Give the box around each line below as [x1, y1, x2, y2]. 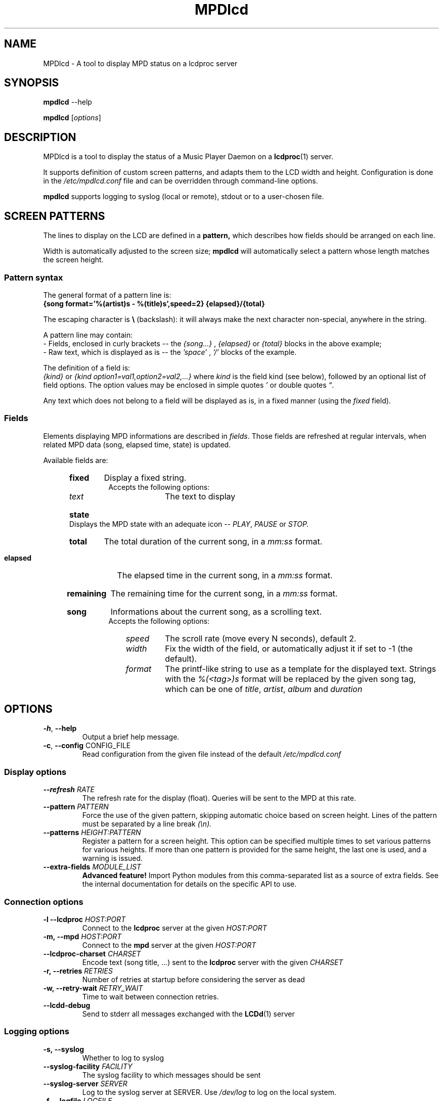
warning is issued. [82, 854, 143, 863]
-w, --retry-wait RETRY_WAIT [43, 983, 143, 992]
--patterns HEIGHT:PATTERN [43, 828, 141, 837]
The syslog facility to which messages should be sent [82, 1070, 261, 1079]
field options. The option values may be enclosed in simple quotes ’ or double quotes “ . [43, 380, 334, 389]
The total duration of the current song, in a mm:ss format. [104, 536, 323, 546]
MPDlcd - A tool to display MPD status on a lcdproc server [43, 59, 238, 68]
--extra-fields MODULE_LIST [43, 862, 142, 871]
